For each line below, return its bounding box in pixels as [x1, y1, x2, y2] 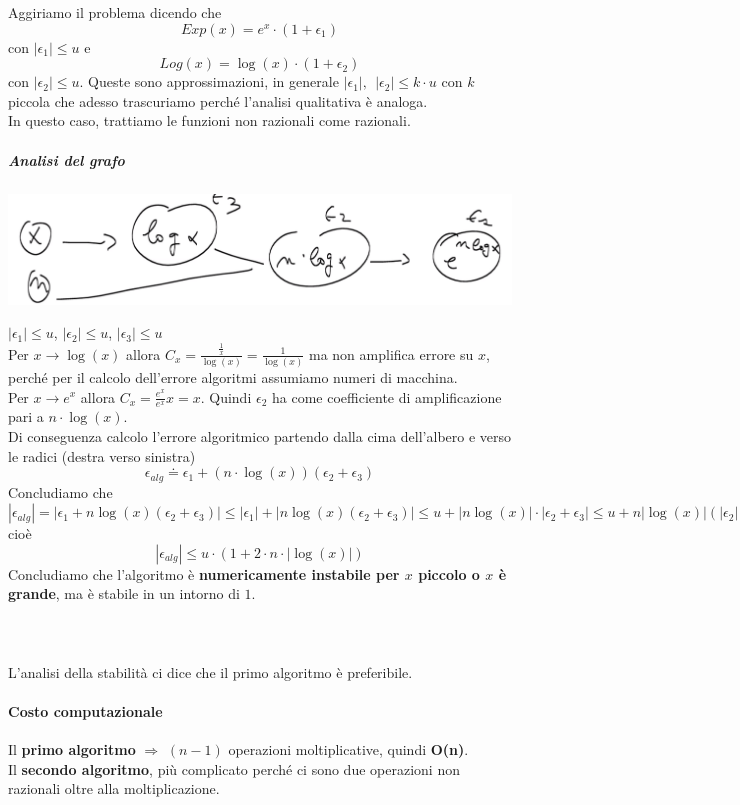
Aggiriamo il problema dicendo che [8, 2, 222, 22]
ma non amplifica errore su [308, 343, 474, 364]
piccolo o [418, 563, 480, 584]
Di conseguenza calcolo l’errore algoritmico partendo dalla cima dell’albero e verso [8, 425, 512, 446]
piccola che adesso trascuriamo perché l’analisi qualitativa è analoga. [8, 90, 428, 111]
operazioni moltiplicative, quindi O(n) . [228, 739, 469, 760]
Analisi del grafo [8, 149, 125, 170]
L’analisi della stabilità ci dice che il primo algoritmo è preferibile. [8, 661, 413, 682]
